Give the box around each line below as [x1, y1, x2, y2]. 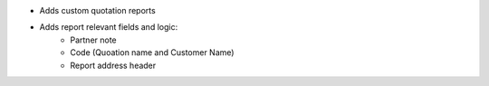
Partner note [70, 34, 117, 45]
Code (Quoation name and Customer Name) [70, 47, 235, 58]
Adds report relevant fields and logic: [39, 22, 178, 33]
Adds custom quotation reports [39, 5, 156, 15]
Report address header [70, 60, 157, 71]
